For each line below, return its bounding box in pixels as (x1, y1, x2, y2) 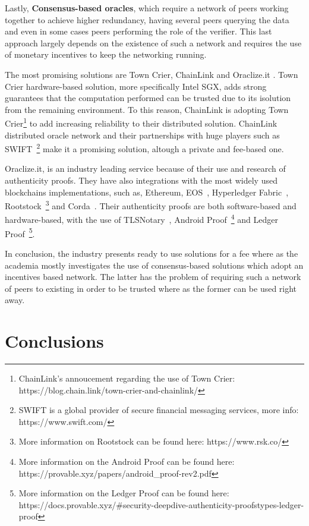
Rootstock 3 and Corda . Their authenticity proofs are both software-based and (5, 198, 297, 212)
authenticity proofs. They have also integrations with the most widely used (5, 174, 278, 187)
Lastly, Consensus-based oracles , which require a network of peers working (5, 2, 289, 14)
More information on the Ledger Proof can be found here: (18, 487, 229, 499)
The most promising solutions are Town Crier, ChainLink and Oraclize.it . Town (5, 68, 298, 80)
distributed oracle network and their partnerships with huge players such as (5, 128, 280, 141)
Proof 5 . (5, 225, 35, 240)
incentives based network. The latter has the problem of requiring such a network (5, 270, 301, 283)
